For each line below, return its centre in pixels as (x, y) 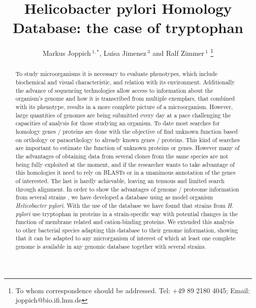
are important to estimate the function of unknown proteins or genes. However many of (128, 148)
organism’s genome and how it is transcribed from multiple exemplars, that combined (125, 98)
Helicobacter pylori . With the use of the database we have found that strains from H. (125, 205)
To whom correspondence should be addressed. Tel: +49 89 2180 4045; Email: (133, 290)
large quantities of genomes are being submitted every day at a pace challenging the (123, 115)
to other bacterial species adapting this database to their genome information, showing (127, 230)
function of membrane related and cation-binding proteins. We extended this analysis (125, 222)
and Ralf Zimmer (178, 53)
